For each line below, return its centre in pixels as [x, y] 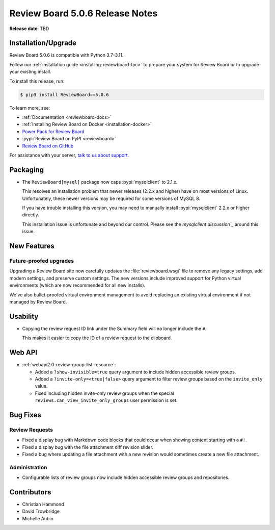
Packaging [27, 170]
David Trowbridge [41, 511]
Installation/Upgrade [43, 43]
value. [41, 386]
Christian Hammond [43, 504]
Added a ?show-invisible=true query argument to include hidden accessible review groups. [135, 372]
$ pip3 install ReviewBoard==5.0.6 [64, 95]
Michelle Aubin [38, 518]
